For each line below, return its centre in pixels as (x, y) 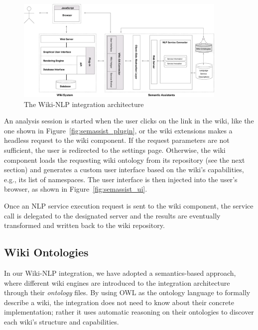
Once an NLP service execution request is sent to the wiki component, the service (129, 206)
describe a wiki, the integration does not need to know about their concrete (119, 302)
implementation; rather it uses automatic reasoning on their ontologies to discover (129, 312)
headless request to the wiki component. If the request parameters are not (117, 140)
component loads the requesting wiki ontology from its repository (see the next (125, 160)
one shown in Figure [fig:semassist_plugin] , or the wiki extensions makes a (118, 130)
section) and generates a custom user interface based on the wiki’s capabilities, (124, 169)
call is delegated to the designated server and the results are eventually (112, 215)
